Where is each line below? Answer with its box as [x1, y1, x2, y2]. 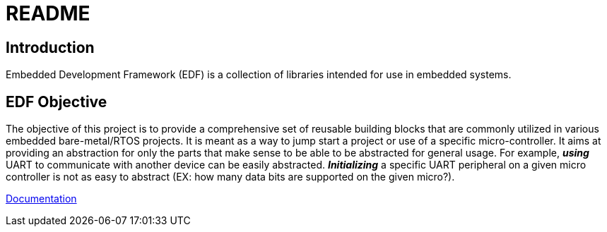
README [6, 1, 90, 25]
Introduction [6, 38, 95, 56]
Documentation [6, 193, 77, 205]
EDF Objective [6, 92, 107, 111]
